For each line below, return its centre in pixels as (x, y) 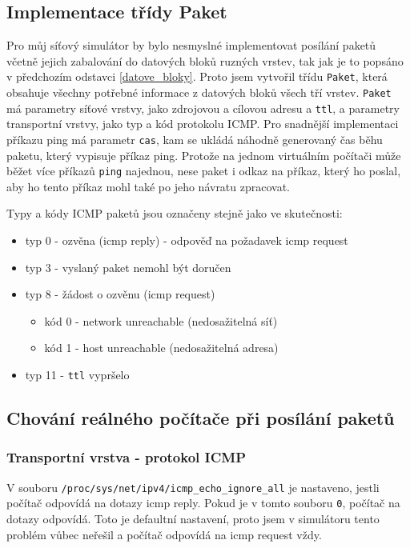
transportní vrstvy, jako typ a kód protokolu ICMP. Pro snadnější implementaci (203, 124)
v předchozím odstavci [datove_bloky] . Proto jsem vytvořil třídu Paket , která (197, 76)
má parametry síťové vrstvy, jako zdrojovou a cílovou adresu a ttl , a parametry (203, 108)
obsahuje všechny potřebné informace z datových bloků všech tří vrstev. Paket (199, 92)
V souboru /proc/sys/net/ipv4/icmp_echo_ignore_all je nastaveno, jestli (193, 487)
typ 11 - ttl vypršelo (77, 375)
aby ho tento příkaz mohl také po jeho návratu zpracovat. (149, 186)
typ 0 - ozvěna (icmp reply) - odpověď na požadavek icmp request (187, 240)
